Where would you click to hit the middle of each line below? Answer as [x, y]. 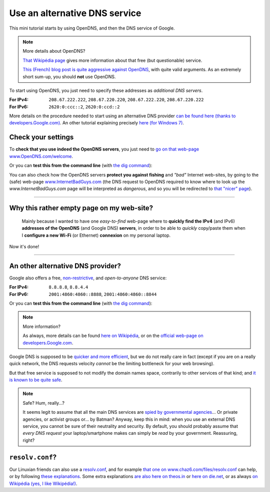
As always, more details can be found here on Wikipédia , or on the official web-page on [113, 336]
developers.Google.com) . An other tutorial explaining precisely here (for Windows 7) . [97, 123]
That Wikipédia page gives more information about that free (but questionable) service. [112, 60]
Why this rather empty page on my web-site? [81, 208]
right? [29, 440]
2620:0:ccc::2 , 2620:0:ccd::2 [84, 107]
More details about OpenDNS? [54, 51]
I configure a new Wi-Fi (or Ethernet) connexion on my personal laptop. [96, 235]
